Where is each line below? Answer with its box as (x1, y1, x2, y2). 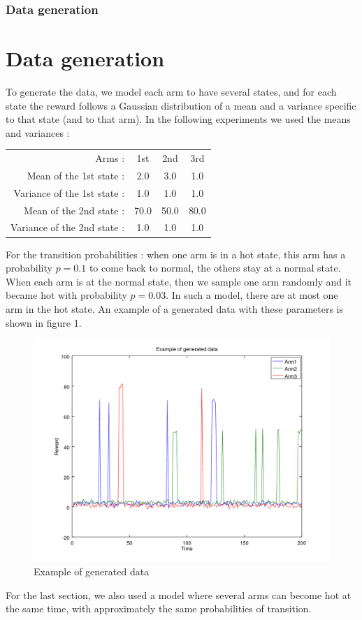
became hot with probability (6, 288, 127, 302)
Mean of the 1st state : (27, 168, 125, 182)
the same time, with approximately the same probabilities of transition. (6, 601, 312, 616)
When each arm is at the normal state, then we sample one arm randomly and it (6, 274, 352, 288)
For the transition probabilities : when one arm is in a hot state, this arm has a (6, 246, 346, 261)
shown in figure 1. (6, 315, 82, 330)
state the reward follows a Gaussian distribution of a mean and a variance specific (6, 98, 356, 112)
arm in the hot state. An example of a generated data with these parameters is (6, 301, 344, 316)
